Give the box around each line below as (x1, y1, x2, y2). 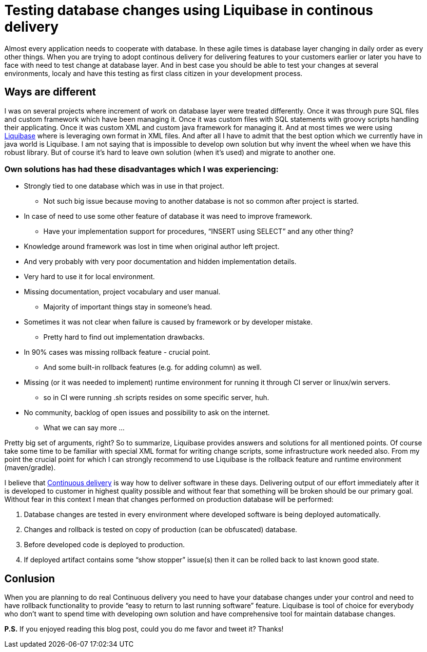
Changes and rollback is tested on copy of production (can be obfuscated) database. (24, 525, 297, 534)
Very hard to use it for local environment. (24, 272, 155, 281)
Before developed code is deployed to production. (24, 540, 185, 549)
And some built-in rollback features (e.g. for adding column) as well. (43, 363, 262, 372)
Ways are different (4, 86, 96, 98)
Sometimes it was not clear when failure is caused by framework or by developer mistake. (24, 318, 313, 326)
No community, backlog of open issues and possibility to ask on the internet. (24, 408, 270, 417)
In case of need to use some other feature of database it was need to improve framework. (24, 212, 312, 221)
